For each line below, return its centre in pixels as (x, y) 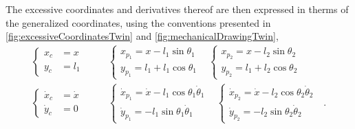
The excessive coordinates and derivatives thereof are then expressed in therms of (177, 9)
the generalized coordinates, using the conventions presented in (138, 22)
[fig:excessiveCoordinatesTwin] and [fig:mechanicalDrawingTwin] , (142, 36)
